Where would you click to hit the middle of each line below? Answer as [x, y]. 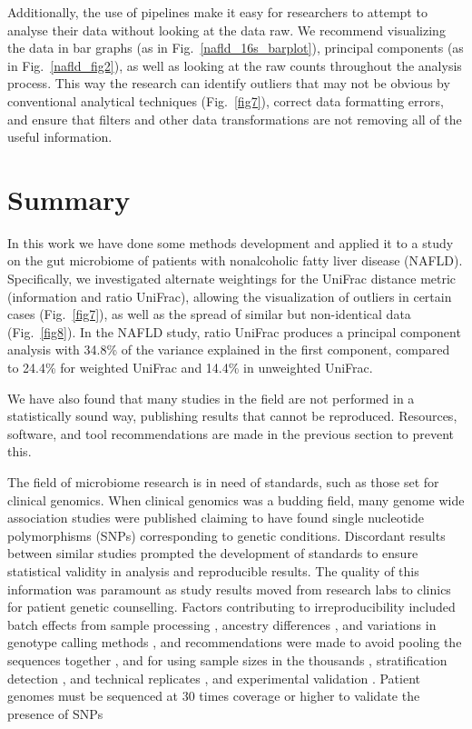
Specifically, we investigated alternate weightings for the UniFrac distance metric [232, 279]
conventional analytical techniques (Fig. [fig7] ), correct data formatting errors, [226, 100]
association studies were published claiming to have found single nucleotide [216, 518]
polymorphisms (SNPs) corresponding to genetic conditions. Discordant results [226, 535]
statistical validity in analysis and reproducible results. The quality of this [213, 570]
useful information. [60, 137]
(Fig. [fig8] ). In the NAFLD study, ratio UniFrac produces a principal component [234, 331]
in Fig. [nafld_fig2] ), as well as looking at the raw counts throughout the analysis [235, 65]
